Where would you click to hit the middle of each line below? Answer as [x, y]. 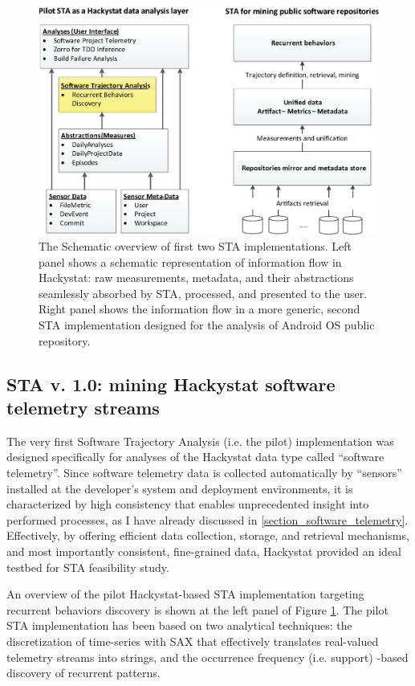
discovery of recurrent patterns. [83, 673]
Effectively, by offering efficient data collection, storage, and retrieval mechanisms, [208, 535]
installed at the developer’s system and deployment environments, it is [180, 488]
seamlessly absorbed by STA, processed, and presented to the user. [203, 293]
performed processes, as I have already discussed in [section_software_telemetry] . [207, 519]
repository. [65, 340]
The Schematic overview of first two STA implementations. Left [195, 246]
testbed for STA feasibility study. [88, 567]
